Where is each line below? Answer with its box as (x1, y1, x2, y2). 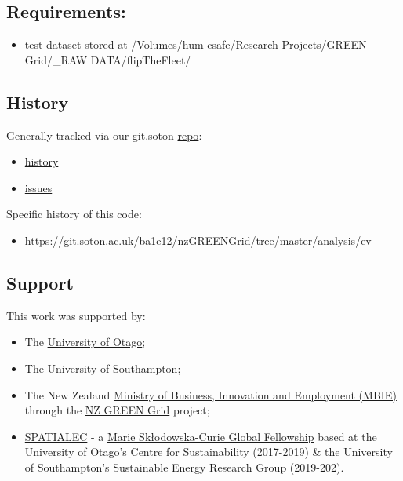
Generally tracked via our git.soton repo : (6, 126, 202, 143)
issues (24, 179, 53, 195)
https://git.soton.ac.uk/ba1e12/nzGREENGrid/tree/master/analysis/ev (24, 231, 372, 248)
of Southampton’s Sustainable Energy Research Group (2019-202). (24, 458, 344, 475)
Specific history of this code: (6, 206, 142, 222)
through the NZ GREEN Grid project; (24, 402, 210, 418)
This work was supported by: (6, 307, 146, 323)
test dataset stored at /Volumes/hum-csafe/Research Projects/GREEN (24, 36, 367, 53)
